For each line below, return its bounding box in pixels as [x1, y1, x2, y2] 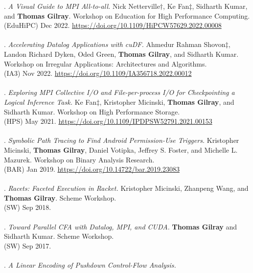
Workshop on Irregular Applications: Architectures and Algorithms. [4, 58, 207, 68]
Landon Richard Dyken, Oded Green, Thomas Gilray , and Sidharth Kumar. [4, 48, 239, 59]
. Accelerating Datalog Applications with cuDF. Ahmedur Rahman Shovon [4, 39, 226, 49]
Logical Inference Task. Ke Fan [4, 96, 97, 107]
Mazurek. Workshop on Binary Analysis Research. [4, 154, 155, 164]
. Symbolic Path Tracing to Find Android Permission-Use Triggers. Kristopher [4, 135, 239, 145]
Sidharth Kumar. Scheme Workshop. [4, 231, 114, 241]
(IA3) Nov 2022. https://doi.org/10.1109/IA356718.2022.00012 [4, 68, 192, 78]
